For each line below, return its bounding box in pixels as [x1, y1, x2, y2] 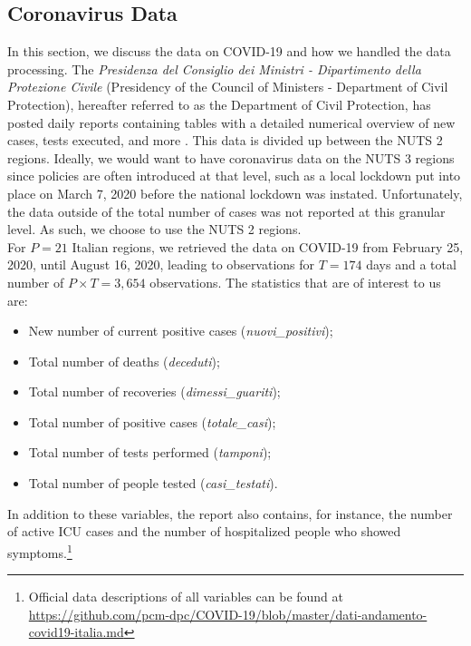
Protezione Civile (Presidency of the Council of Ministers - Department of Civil [7, 77, 448, 96]
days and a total [366, 255, 457, 274]
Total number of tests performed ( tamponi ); [28, 443, 272, 462]
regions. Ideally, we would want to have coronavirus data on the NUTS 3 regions [7, 148, 455, 167]
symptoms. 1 [7, 540, 72, 562]
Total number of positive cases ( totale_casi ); [28, 412, 276, 431]
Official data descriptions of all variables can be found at [28, 587, 344, 606]
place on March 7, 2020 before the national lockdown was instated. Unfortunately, [7, 183, 463, 202]
